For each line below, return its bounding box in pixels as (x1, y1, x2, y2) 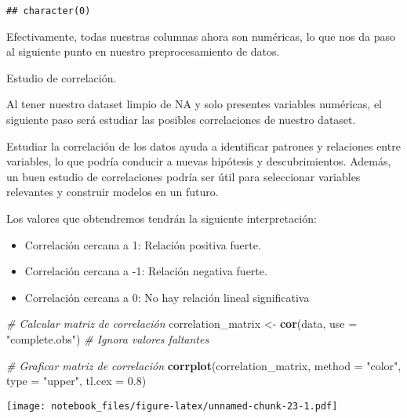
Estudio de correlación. (6, 69, 117, 85)
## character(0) (6, 5, 91, 16)
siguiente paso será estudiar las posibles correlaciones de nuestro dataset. (6, 111, 356, 128)
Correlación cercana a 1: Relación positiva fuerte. (24, 236, 261, 253)
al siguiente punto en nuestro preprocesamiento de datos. (6, 43, 280, 60)
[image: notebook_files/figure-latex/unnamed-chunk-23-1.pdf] (6, 400, 338, 412)
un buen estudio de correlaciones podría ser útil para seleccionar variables (6, 168, 361, 184)
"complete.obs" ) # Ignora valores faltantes (6, 330, 209, 347)
